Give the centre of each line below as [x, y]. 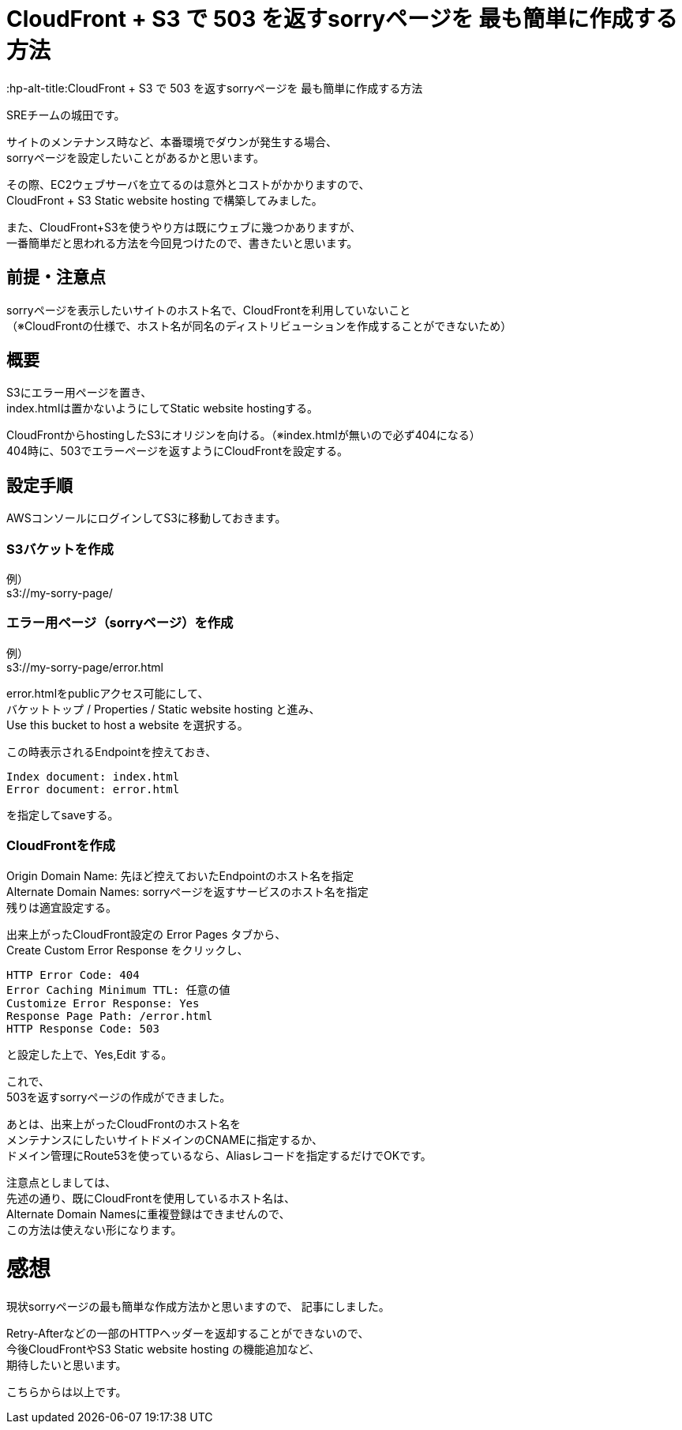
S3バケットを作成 [60, 549]
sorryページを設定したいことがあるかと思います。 [135, 157]
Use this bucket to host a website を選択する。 [127, 724]
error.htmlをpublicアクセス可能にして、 [108, 693]
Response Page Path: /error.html [110, 1016]
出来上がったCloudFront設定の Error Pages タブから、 [146, 934]
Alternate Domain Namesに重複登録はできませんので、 [148, 1214]
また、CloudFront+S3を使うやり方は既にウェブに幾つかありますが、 [184, 227]
